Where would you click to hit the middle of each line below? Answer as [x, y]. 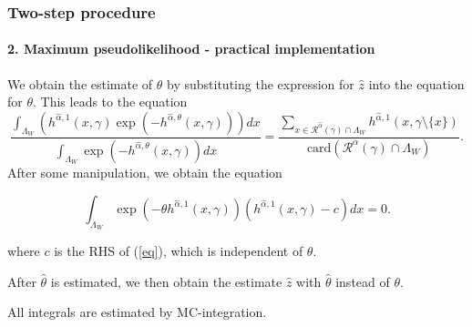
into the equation [416, 83]
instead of [363, 281]
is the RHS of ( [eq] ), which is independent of [179, 250]
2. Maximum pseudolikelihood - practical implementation [191, 49]
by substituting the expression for [261, 83]
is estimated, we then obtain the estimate [166, 281]
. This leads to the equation [110, 102]
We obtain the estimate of [80, 83]
